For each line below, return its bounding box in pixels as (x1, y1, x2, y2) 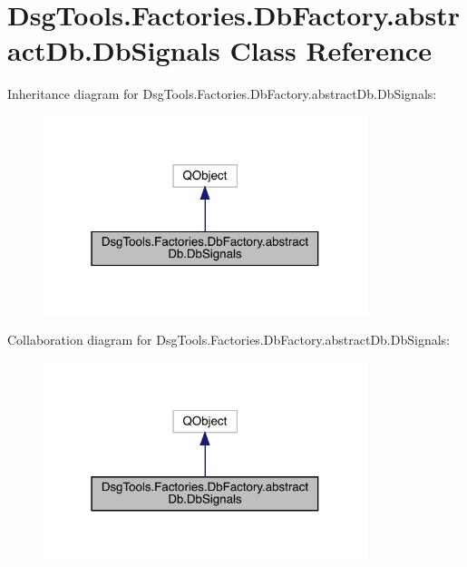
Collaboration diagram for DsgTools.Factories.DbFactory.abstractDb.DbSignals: (7, 330, 450, 349)
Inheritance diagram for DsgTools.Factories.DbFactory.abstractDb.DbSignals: (7, 84, 437, 103)
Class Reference (229, 32, 432, 69)
